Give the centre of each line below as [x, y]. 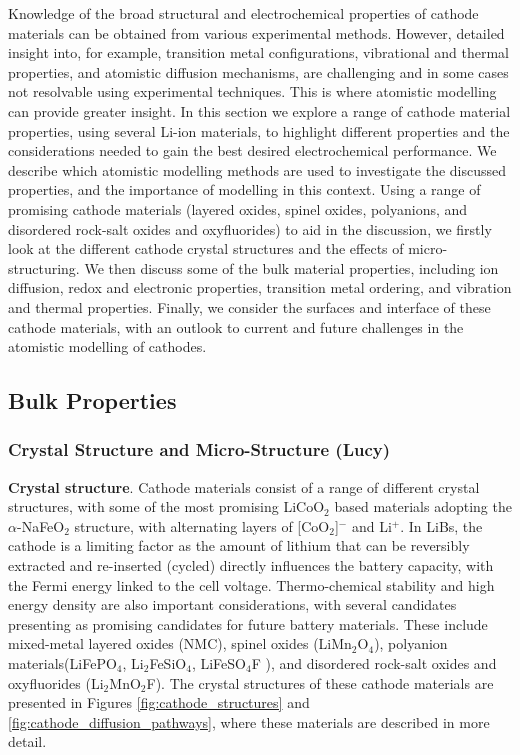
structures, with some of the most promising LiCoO [166, 506]
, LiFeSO [218, 663]
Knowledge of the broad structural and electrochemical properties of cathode [243, 13]
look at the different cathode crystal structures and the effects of [206, 248]
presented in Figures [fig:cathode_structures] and [159, 702]
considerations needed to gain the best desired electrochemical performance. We [252, 150]
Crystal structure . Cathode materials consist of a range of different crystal [244, 486]
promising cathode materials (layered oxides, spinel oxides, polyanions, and [238, 208]
